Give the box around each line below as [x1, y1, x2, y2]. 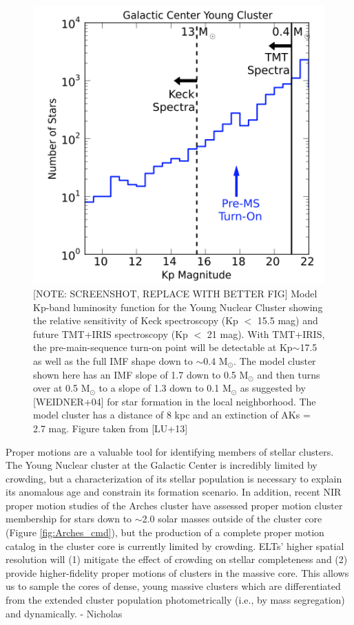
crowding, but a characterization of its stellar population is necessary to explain [6, 471, 342, 485]
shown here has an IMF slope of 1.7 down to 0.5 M [33, 367, 249, 381]
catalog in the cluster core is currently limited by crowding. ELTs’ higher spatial [6, 538, 344, 553]
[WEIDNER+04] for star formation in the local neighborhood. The [33, 394, 316, 408]
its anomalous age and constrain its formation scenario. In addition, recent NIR [6, 485, 342, 499]
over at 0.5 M [33, 381, 90, 395]
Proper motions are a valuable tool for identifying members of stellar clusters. [6, 444, 334, 458]
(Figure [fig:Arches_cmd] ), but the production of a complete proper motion [6, 525, 324, 540]
